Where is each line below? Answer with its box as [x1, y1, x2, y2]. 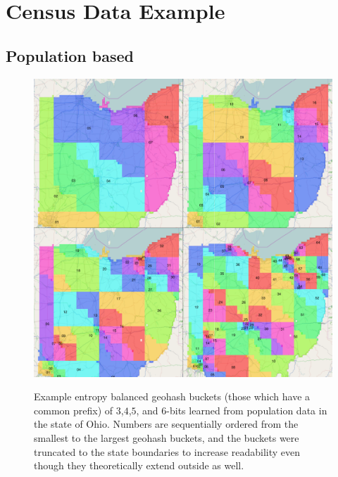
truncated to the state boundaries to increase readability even [34, 444, 300, 459]
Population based [6, 44, 134, 66]
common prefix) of [34, 402, 113, 417]
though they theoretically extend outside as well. [34, 458, 244, 473]
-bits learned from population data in [166, 402, 327, 417]
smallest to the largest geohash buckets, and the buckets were [34, 430, 299, 445]
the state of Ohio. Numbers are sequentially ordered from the [34, 416, 299, 431]
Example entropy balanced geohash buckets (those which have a [34, 389, 311, 404]
